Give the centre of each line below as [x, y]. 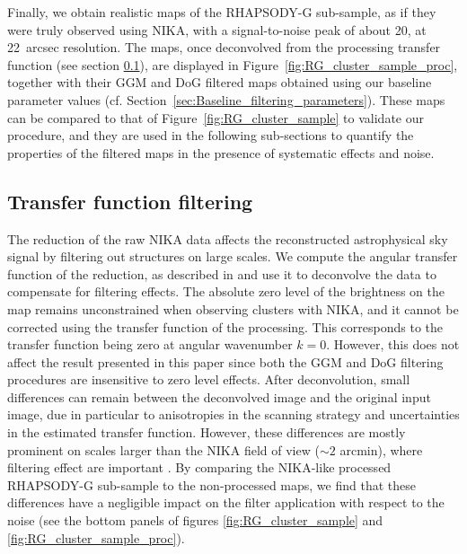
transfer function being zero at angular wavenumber [150, 344]
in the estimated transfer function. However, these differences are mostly [207, 432]
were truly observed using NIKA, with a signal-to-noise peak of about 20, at [217, 29]
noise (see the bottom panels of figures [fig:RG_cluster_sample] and [195, 520]
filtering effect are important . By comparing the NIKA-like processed [199, 467]
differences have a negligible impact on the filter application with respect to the [226, 502]
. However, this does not [393, 344]
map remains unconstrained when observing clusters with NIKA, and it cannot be [233, 308]
